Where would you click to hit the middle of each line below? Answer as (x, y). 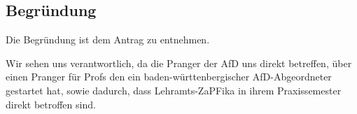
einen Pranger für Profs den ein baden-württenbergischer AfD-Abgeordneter (169, 77)
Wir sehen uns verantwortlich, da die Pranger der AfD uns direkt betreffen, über (179, 63)
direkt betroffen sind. (51, 104)
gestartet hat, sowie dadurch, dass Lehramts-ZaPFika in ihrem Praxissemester (174, 90)
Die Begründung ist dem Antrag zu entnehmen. (108, 40)
